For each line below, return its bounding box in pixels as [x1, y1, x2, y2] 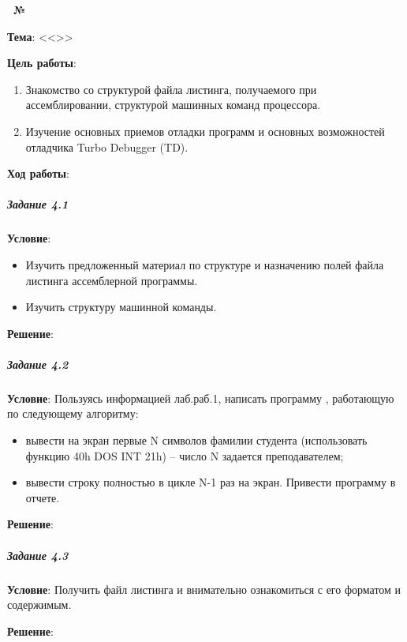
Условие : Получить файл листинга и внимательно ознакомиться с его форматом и [7, 580, 401, 597]
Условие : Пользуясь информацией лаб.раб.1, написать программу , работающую [7, 389, 394, 406]
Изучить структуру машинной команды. [25, 298, 217, 315]
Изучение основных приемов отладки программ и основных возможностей [25, 122, 385, 139]
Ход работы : [7, 165, 69, 182]
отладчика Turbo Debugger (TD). [25, 138, 189, 155]
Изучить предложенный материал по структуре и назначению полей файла [25, 256, 384, 272]
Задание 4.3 [7, 546, 69, 563]
